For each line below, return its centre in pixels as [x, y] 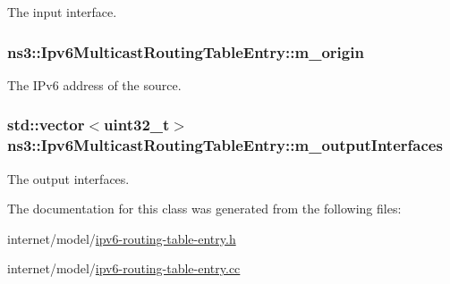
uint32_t [137, 125]
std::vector [46, 125]
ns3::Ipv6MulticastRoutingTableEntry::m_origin [186, 51]
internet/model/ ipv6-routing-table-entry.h [122, 238]
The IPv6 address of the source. [94, 84]
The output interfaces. [68, 178]
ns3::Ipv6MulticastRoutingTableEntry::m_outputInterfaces [225, 145]
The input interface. [62, 12]
